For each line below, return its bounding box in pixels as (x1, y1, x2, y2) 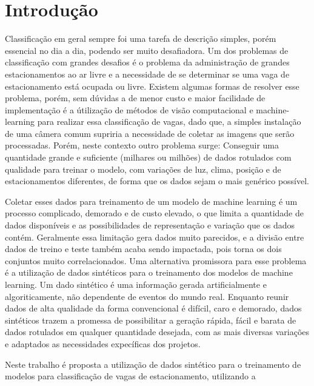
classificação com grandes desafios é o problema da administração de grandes (5, 56, 290, 68)
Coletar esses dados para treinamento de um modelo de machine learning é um (5, 195, 298, 207)
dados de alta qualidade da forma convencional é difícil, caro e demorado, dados (5, 302, 302, 314)
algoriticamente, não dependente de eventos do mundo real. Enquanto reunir (5, 290, 289, 302)
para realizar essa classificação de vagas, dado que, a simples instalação (37, 115, 301, 128)
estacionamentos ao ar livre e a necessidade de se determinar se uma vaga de (5, 67, 290, 80)
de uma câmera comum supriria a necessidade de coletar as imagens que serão (5, 127, 295, 139)
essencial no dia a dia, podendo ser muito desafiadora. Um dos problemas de (5, 44, 289, 56)
